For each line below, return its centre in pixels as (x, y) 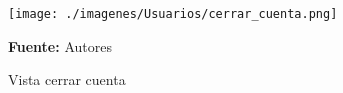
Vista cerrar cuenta (67, 79)
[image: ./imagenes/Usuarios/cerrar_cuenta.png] (173, 14)
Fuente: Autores (60, 45)
